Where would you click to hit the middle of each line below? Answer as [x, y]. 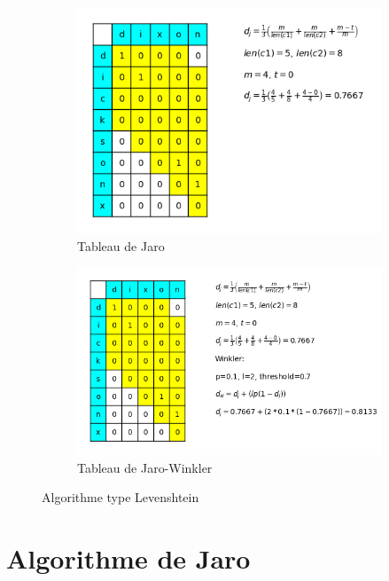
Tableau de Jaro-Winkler [145, 467]
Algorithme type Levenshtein [121, 497]
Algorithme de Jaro [128, 558]
